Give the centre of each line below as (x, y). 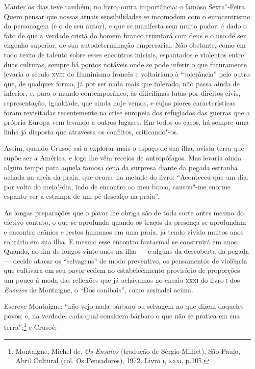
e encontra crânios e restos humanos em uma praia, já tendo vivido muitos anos (124, 232)
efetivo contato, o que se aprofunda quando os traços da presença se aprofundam (125, 222)
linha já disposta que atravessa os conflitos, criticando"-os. (91, 131)
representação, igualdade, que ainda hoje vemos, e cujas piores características (120, 102)
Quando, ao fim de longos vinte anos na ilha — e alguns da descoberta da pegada (127, 251)
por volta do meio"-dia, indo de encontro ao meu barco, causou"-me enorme (117, 186)
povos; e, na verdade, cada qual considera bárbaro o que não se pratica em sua (122, 315)
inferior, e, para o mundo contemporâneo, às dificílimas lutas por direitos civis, (122, 93)
